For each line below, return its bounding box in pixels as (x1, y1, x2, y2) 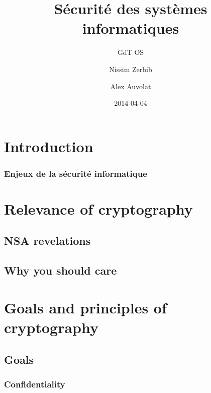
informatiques (82, 18, 179, 38)
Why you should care (4, 263, 117, 278)
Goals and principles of (4, 297, 167, 317)
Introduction (4, 136, 93, 156)
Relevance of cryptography (4, 198, 193, 219)
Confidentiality (4, 377, 65, 390)
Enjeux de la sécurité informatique (4, 167, 147, 179)
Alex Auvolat (110, 81, 151, 91)
